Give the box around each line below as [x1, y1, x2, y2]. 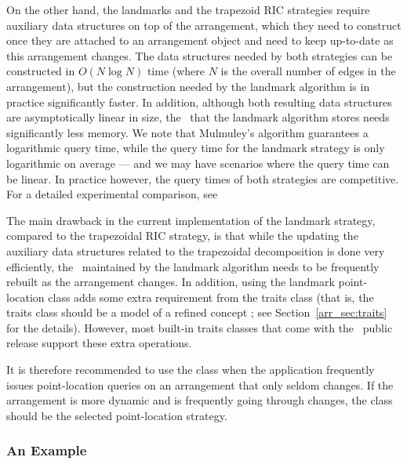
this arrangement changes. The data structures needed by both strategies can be [6, 47, 393, 63]
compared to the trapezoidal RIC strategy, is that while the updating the [6, 227, 358, 244]
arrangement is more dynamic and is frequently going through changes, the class [6, 392, 393, 408]
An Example [6, 440, 87, 460]
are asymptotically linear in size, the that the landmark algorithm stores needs [6, 109, 390, 125]
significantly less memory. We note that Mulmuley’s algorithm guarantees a [6, 124, 369, 140]
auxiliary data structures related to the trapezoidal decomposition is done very [6, 242, 385, 259]
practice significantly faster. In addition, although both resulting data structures [6, 93, 392, 110]
